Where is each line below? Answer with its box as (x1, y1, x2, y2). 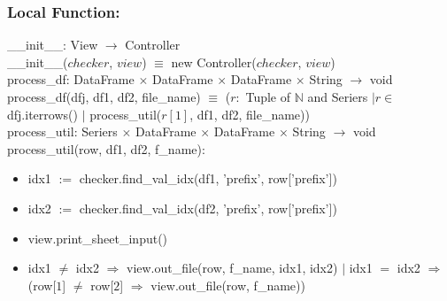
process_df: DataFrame (7, 70, 135, 89)
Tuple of (245, 88, 291, 105)
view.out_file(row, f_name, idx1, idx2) (126, 259, 338, 277)
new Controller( (171, 52, 257, 71)
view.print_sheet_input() (27, 228, 168, 247)
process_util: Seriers (7, 122, 118, 141)
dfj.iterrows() (7, 104, 78, 123)
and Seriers (307, 88, 368, 105)
